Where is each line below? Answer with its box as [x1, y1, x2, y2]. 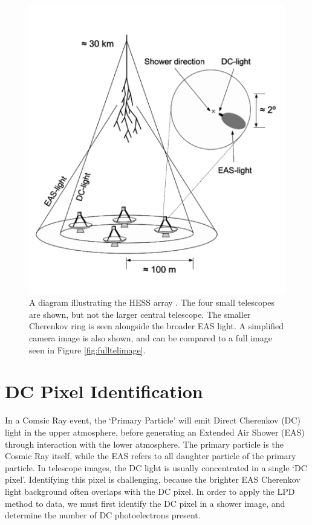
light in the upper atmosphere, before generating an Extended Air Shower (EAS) [5, 425, 305, 438]
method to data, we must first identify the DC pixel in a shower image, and [5, 497, 285, 509]
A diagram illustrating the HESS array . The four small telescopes [29, 296, 275, 309]
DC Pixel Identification [5, 379, 203, 404]
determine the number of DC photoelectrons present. [5, 509, 201, 521]
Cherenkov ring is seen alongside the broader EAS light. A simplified [29, 320, 284, 332]
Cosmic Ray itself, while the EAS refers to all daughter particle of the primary [5, 449, 296, 462]
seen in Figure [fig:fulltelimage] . [29, 343, 146, 356]
